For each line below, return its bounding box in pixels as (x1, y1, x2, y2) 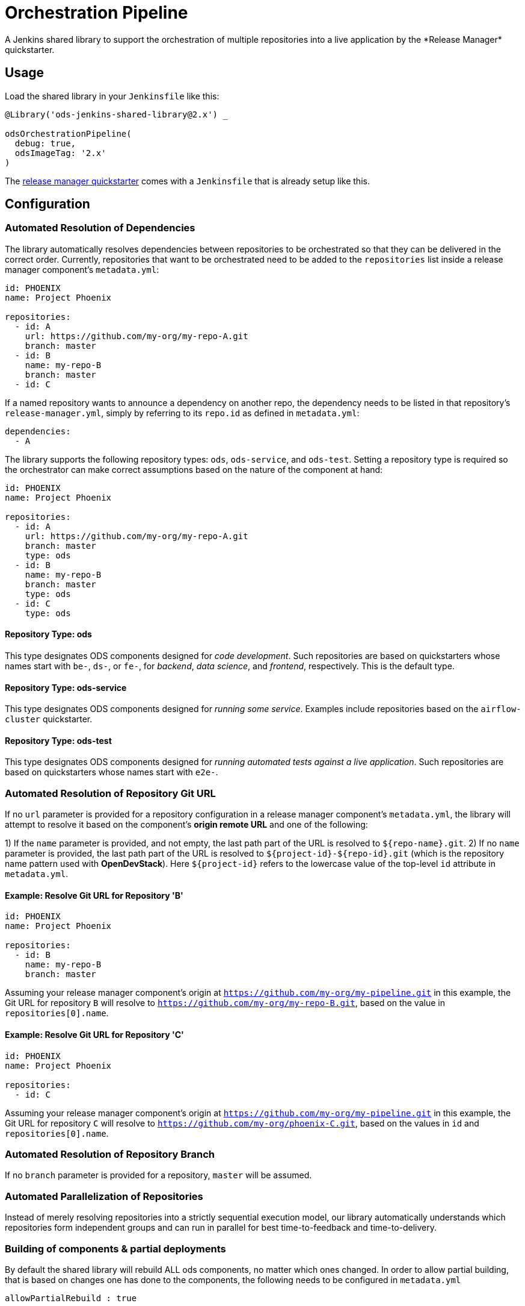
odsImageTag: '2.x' (14, 148, 106, 158)
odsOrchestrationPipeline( (5, 128, 132, 139)
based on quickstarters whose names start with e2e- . (5, 767, 218, 778)
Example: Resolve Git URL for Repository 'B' (5, 890, 183, 901)
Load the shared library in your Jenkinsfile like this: (5, 90, 220, 101)
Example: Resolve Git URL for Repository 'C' (5, 1029, 184, 1040)
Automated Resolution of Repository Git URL (5, 787, 216, 799)
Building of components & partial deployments (5, 1242, 226, 1255)
